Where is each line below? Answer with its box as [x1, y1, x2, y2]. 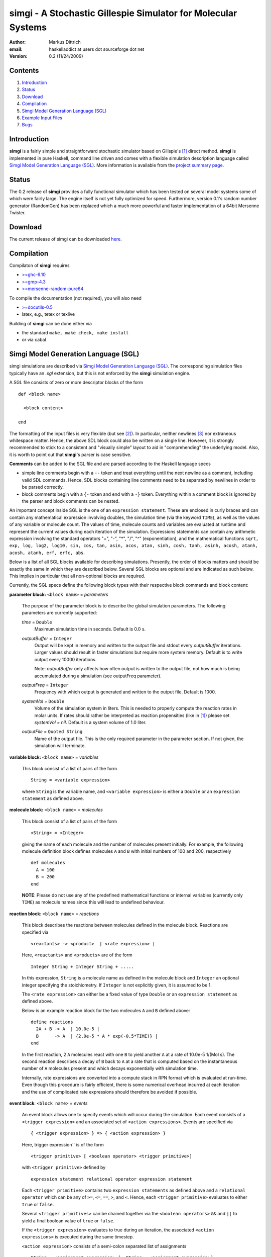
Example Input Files [22, 115, 63, 121]
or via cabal [22, 337, 46, 343]
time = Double [22, 619, 53, 625]
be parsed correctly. [22, 484, 64, 490]
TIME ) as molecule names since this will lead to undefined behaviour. [22, 899, 165, 905]
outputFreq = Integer [22, 682, 69, 688]
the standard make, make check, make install [22, 330, 129, 336]
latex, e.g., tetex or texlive [22, 311, 75, 317]
